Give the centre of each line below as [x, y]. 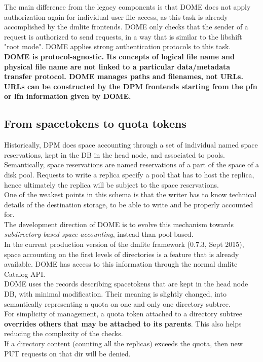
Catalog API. [25, 274]
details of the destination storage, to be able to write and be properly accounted [129, 204]
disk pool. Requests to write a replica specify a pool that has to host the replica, [129, 174]
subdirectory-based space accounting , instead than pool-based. [99, 234]
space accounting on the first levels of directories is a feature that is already [122, 254]
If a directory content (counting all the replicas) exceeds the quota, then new [123, 343]
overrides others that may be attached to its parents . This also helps [123, 323]
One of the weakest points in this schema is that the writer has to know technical [130, 194]
